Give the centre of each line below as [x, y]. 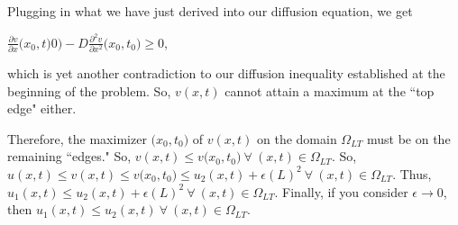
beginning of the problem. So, [89, 90]
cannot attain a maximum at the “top [330, 90]
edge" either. [42, 108]
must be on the [408, 138]
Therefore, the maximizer [77, 138]
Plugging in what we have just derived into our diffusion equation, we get [210, 11]
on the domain [297, 138]
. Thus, [412, 173]
